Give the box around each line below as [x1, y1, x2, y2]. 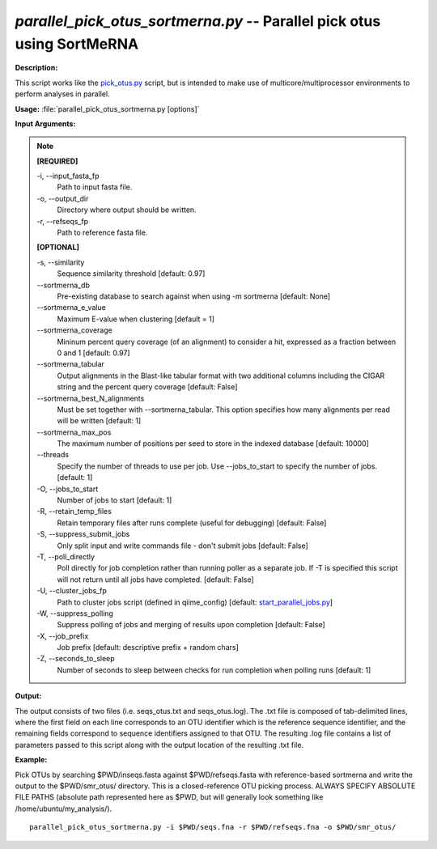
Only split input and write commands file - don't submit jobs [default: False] [57, 541, 309, 550]
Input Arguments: [15, 118, 76, 129]
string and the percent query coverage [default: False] [57, 382, 238, 392]
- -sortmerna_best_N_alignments [36, 393, 145, 403]
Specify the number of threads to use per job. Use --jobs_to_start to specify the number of [57, 461, 359, 471]
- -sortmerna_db [36, 280, 91, 290]
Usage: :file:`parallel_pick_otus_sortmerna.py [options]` [15, 104, 200, 113]
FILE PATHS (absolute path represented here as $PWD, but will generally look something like [15, 792, 324, 802]
